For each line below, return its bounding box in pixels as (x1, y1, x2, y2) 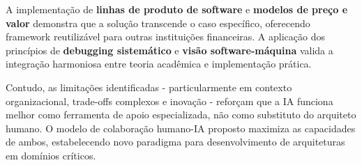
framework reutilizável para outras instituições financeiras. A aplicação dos (6, 29, 325, 44)
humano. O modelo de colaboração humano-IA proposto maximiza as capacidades (6, 120, 356, 135)
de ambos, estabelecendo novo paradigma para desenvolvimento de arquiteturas (6, 134, 345, 149)
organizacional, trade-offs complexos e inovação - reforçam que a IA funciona (6, 93, 333, 108)
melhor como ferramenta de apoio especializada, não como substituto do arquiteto (6, 107, 356, 122)
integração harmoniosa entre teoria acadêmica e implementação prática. (6, 56, 312, 71)
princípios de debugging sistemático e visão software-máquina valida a (6, 42, 333, 57)
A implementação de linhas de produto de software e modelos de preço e (6, 2, 348, 16)
